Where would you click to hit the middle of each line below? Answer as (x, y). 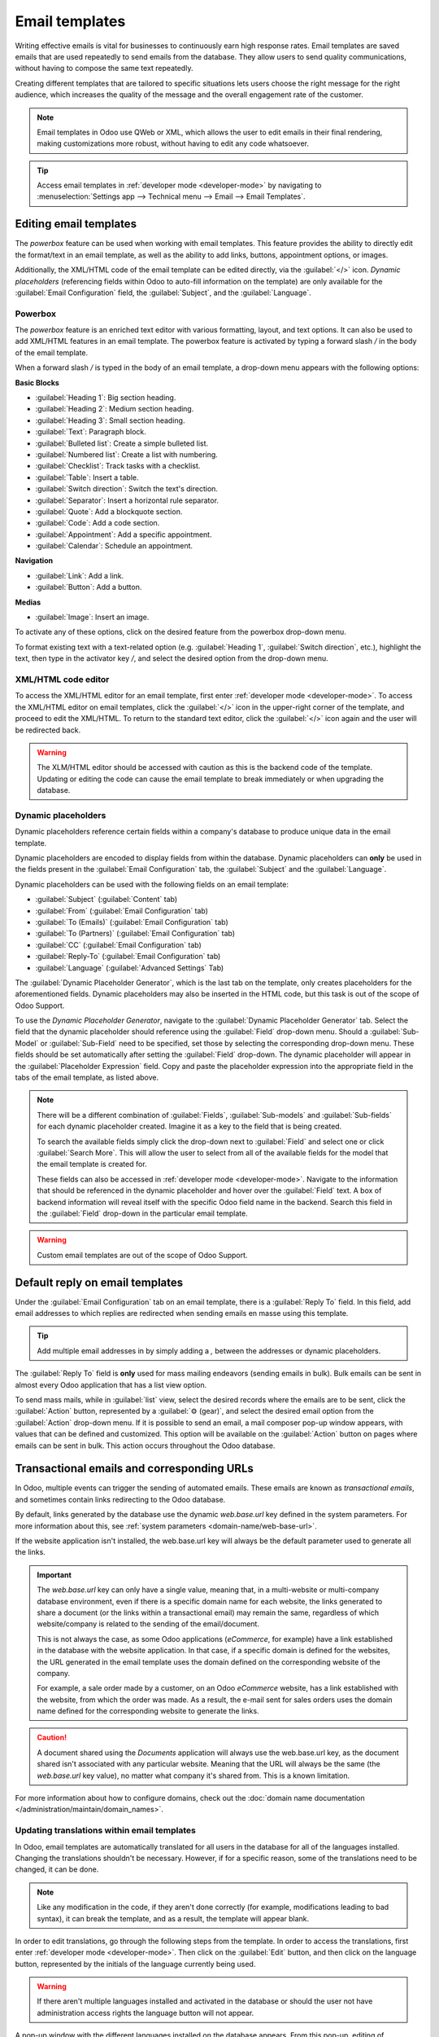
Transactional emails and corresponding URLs (134, 1469)
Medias (28, 602)
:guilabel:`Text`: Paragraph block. (91, 432)
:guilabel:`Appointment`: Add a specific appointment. (124, 535)
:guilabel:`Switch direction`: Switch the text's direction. (127, 489)
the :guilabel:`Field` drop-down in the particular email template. (142, 1213)
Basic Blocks (37, 382)
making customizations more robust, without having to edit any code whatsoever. (173, 143)
